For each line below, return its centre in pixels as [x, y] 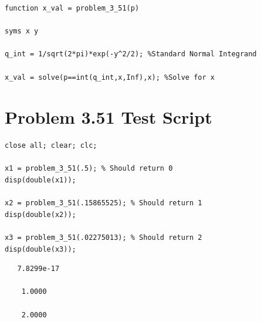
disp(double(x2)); [40, 214]
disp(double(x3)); [40, 249]
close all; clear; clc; [51, 146]
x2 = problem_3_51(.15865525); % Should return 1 [104, 203]
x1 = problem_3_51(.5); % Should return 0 [89, 169]
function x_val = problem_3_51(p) [72, 8]
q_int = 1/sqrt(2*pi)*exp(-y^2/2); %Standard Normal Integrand [131, 54]
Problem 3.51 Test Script [109, 117]
